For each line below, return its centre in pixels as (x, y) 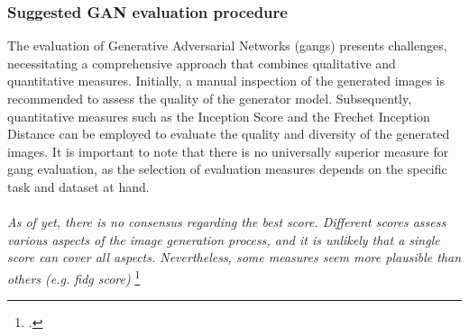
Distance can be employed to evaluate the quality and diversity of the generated (229, 134)
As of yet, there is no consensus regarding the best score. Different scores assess (227, 222)
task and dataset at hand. (78, 186)
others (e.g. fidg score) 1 (74, 277)
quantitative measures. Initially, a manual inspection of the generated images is (226, 81)
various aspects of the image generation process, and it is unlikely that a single (224, 239)
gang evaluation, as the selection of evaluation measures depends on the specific (227, 169)
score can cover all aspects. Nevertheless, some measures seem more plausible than (234, 257)
